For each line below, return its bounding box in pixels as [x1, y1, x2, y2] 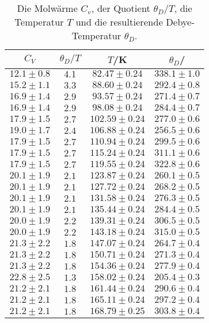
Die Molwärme [17, 1, 78, 15]
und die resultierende [75, 15, 163, 29]
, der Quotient [91, 1, 151, 15]
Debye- [166, 15, 195, 29]
